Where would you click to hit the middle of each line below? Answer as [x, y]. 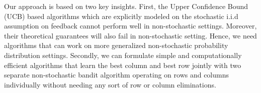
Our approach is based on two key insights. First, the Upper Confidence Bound [126, 6]
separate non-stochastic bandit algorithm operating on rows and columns [117, 75]
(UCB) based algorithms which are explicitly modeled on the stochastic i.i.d [121, 16]
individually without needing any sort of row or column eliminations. [110, 84]
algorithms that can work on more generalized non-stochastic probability [116, 45]
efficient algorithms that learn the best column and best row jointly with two [123, 65]
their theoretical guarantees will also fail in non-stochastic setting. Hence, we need [130, 35]
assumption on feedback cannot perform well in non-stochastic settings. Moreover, [130, 26]
